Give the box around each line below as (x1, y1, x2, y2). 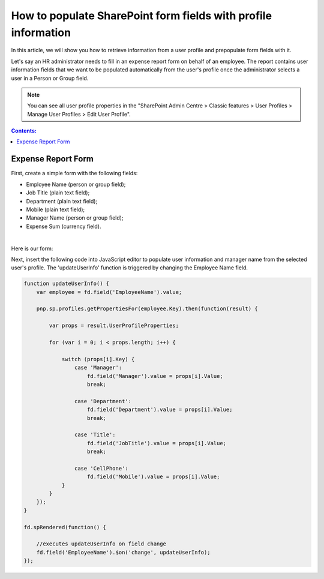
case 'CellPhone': (74, 465, 128, 472)
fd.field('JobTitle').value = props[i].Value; (87, 440, 227, 446)
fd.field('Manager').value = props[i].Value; (87, 373, 223, 379)
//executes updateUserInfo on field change (36, 541, 166, 547)
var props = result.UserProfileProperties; (49, 322, 179, 329)
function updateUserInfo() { (23, 280, 110, 287)
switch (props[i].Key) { (61, 356, 135, 362)
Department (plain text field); (26, 197, 98, 205)
